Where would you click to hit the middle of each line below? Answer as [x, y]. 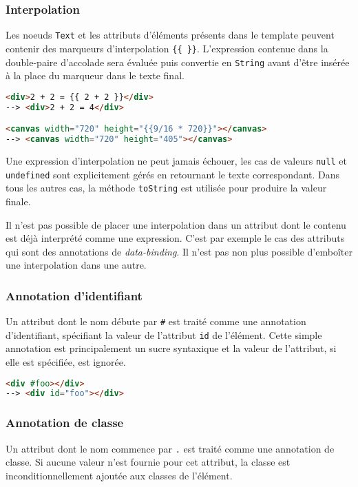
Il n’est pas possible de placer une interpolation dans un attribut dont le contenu [176, 224]
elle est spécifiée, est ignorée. [66, 362]
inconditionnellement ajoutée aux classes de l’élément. [119, 475]
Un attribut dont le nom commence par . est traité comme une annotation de [170, 448]
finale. [18, 201]
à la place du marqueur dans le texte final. [95, 75]
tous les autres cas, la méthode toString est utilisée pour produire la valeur [166, 188]
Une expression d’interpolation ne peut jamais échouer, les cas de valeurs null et [176, 160]
